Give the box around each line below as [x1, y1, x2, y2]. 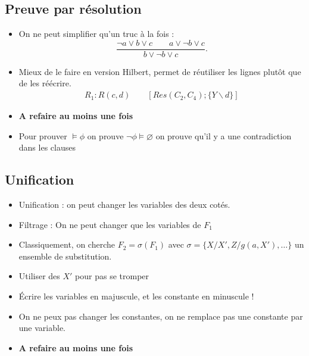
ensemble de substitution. [18, 249, 112, 262]
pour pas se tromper [75, 270, 149, 282]
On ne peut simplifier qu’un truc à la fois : [18, 27, 174, 40]
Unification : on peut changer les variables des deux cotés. [18, 198, 230, 211]
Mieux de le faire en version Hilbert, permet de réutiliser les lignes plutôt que [18, 65, 301, 77]
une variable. [18, 321, 66, 334]
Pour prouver [18, 129, 67, 142]
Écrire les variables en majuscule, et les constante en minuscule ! [18, 290, 254, 302]
